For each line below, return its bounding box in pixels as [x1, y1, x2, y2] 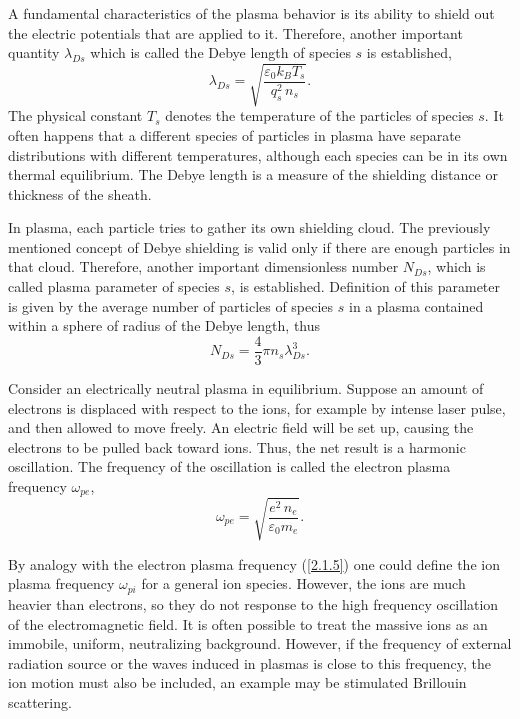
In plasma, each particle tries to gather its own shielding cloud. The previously [8, 217, 491, 238]
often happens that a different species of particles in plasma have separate [8, 124, 461, 145]
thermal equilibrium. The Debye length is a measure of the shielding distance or [8, 164, 498, 185]
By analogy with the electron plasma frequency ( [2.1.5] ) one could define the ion [8, 553, 500, 574]
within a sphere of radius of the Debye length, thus [8, 315, 321, 336]
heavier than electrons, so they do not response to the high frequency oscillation [8, 593, 499, 614]
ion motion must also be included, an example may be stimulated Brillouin [8, 672, 467, 693]
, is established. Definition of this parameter [231, 276, 501, 297]
